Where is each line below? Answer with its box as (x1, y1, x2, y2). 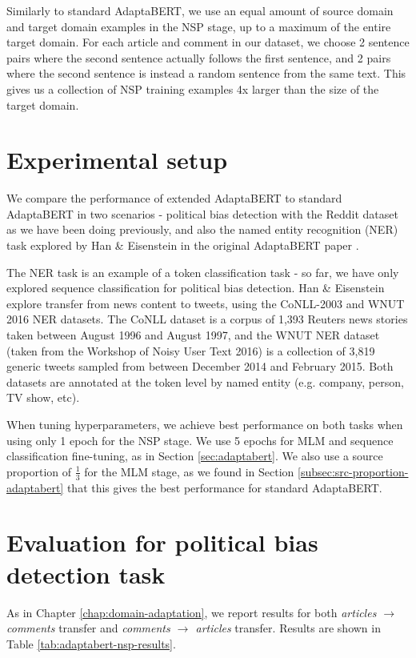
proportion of (6, 463, 72, 479)
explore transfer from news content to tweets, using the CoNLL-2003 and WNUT (6, 295, 405, 311)
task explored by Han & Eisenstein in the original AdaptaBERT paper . (6, 237, 359, 254)
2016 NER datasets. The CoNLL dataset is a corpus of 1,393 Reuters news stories (6, 311, 408, 327)
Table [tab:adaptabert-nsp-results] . (6, 635, 176, 652)
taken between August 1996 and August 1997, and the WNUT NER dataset (6, 327, 380, 343)
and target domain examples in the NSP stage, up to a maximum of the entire (6, 18, 391, 34)
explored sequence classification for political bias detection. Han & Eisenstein (6, 279, 385, 296)
